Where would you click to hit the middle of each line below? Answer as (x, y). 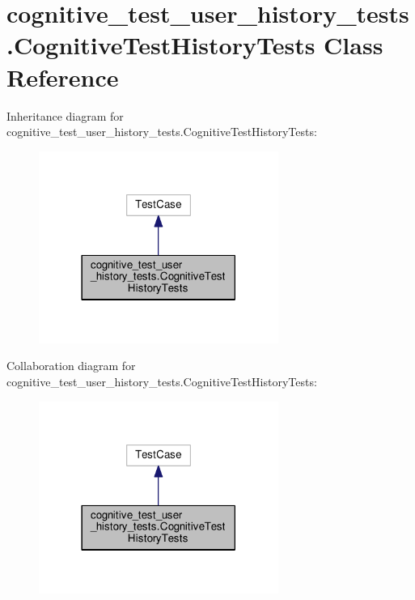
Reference (63, 77)
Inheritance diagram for (65, 115)
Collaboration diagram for (71, 366)
